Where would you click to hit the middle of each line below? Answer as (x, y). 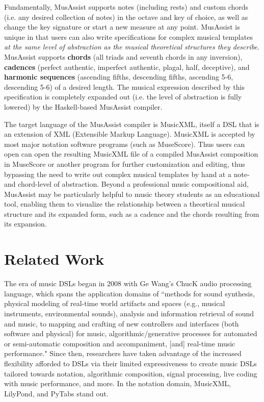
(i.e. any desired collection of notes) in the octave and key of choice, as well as (126, 17)
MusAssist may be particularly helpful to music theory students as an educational (132, 194)
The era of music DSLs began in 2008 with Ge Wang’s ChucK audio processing (128, 283)
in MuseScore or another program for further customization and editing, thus (125, 164)
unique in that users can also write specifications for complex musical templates (128, 36)
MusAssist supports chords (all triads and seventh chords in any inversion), (123, 56)
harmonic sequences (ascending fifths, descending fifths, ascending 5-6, (119, 77)
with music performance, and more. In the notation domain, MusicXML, (117, 383)
